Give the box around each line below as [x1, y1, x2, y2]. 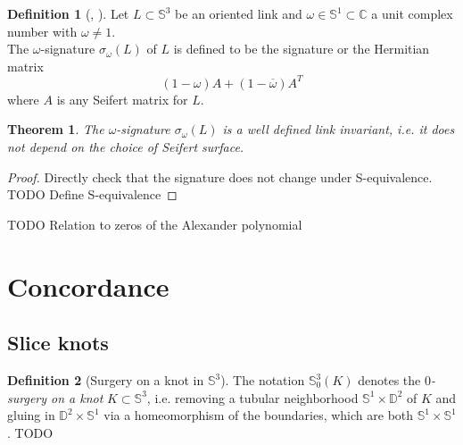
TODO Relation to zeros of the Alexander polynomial [7, 214, 302, 233]
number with [7, 21, 78, 40]
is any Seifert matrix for [56, 89, 188, 108]
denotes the [358, 371, 421, 390]
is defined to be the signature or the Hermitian [173, 39, 430, 58]
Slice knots [7, 329, 109, 357]
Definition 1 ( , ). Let [7, 4, 129, 22]
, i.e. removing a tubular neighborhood [146, 388, 359, 407]
